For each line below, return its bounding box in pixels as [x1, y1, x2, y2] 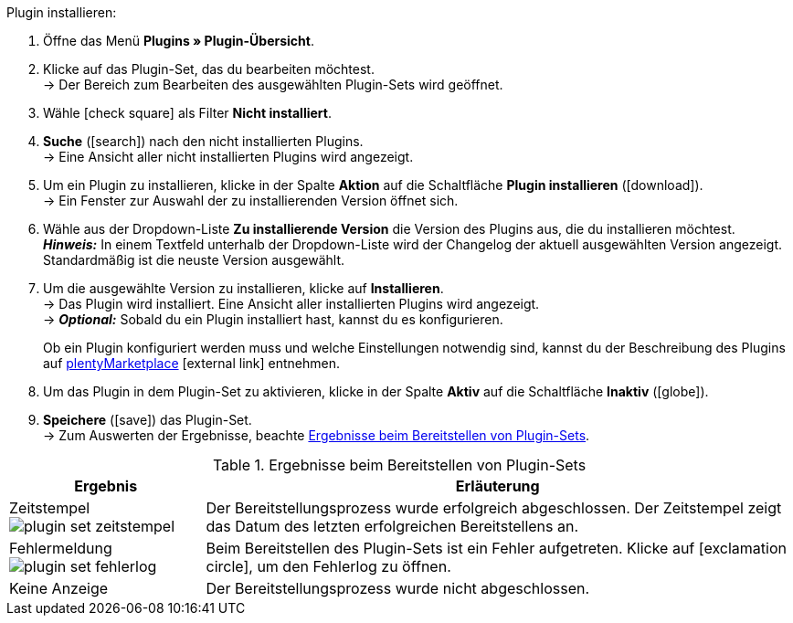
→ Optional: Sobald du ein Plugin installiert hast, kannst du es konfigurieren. [43, 311, 503, 327]
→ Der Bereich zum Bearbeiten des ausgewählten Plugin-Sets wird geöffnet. [43, 77, 503, 92]
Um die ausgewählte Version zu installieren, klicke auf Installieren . [43, 280, 444, 296]
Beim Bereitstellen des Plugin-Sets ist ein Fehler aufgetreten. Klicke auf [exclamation [206, 539, 787, 557]
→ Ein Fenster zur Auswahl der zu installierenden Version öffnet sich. [43, 193, 459, 208]
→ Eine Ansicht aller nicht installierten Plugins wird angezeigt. [43, 149, 414, 164]
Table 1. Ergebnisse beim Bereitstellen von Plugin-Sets [212, 456, 587, 474]
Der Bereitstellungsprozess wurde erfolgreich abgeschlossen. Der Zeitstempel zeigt [206, 499, 782, 517]
